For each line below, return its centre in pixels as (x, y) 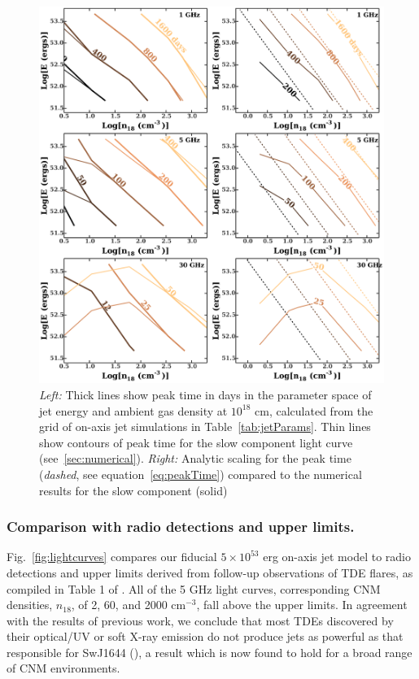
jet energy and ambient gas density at (133, 410)
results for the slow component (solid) (133, 490)
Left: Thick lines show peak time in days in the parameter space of (205, 394)
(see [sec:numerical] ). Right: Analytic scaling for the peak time (195, 458)
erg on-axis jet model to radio (337, 557)
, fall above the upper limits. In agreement (302, 605)
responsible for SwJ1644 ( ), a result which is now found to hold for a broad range (209, 652)
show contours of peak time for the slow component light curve (196, 442)
